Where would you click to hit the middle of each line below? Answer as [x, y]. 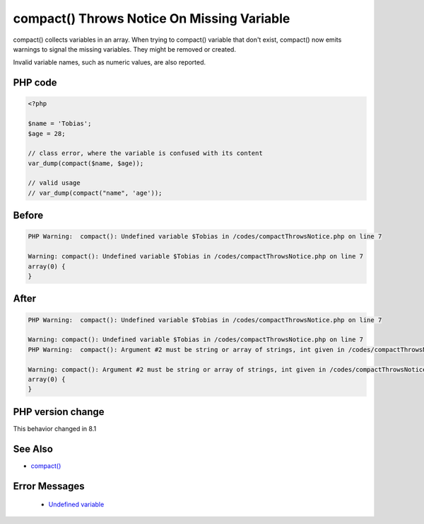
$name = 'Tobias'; [60, 124]
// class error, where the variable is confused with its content [145, 153]
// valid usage [54, 183]
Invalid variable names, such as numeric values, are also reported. [110, 62]
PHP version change [59, 412]
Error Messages [49, 486]
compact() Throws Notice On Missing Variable [152, 18]
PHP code [35, 82]
